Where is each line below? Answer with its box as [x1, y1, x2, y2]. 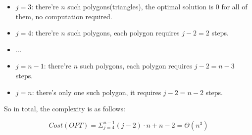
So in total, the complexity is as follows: [4, 103, 125, 114]
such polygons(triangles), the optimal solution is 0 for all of [67, 1, 248, 11]
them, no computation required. [15, 11, 112, 21]
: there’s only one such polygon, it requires [32, 87, 161, 97]
